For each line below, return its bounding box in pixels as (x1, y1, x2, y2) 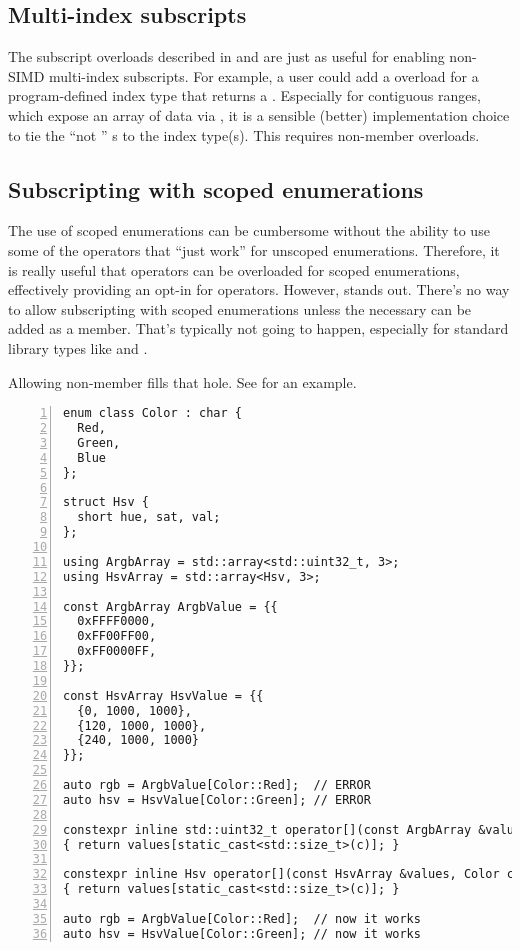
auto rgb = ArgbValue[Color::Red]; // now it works (63, 911, 421, 926)
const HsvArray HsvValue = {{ (63, 688, 264, 703)
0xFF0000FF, (77, 644, 157, 659)
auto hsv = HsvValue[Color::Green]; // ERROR (63, 792, 371, 807)
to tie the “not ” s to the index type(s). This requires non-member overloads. (8, 124, 480, 145)
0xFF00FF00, (77, 629, 157, 644)
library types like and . (8, 337, 148, 358)
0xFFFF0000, (77, 614, 157, 629)
